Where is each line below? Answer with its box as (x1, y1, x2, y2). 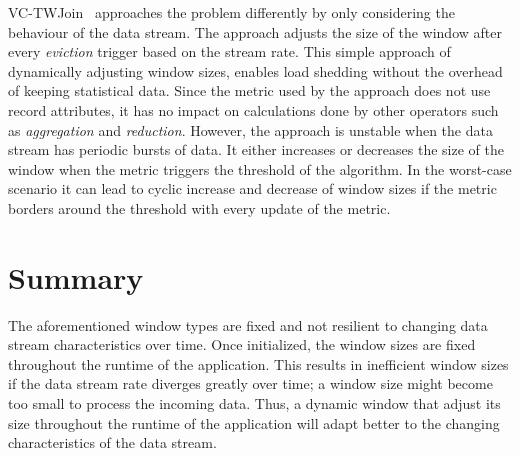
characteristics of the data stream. (8, 432, 217, 453)
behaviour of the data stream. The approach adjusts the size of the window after (8, 21, 502, 42)
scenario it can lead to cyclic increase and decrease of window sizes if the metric (8, 178, 497, 199)
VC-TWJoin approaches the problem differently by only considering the (8, 2, 455, 22)
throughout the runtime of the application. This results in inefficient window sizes (8, 353, 509, 374)
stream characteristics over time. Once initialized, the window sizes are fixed (8, 334, 476, 355)
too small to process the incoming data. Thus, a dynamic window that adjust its (8, 393, 501, 414)
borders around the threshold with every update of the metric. (8, 197, 391, 218)
